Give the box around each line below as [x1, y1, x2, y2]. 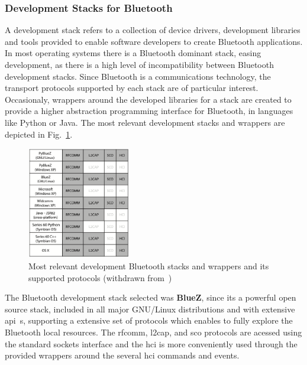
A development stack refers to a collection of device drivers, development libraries [5, 24, 300, 36]
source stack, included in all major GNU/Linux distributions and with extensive [5, 302, 295, 315]
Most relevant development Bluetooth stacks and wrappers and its [28, 260, 269, 272]
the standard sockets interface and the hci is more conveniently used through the [5, 337, 298, 350]
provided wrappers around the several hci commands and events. [5, 349, 240, 361]
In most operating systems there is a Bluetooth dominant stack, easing [5, 47, 261, 59]
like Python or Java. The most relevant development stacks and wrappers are [5, 116, 285, 128]
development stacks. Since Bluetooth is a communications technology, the [5, 70, 271, 82]
